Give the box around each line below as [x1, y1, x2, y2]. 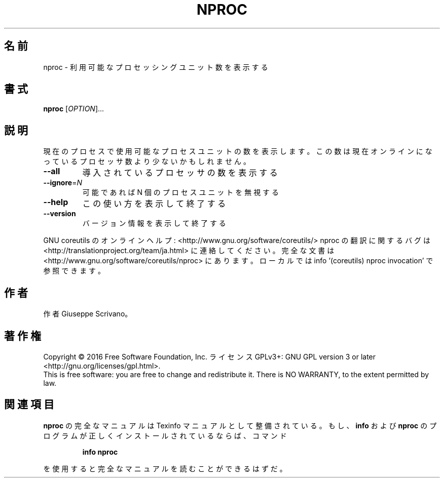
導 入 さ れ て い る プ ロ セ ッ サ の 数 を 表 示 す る [82, 168, 278, 178]
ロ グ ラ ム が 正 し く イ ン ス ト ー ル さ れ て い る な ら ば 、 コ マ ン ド [43, 431, 287, 440]
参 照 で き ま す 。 [43, 266, 105, 275]
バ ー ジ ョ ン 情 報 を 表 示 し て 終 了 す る [82, 219, 226, 228]
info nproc [82, 447, 118, 456]
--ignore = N [43, 178, 82, 187]
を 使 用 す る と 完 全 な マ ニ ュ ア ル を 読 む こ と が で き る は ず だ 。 [43, 464, 287, 473]
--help [43, 197, 68, 208]
